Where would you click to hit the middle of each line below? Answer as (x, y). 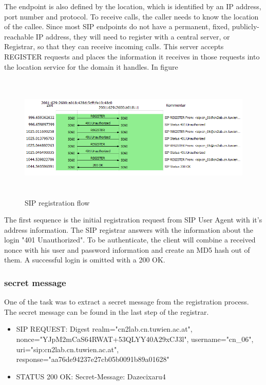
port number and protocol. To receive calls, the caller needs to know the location (131, 16)
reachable (19, 36)
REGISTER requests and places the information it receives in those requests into (132, 56)
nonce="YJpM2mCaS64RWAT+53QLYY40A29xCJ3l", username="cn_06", (135, 339)
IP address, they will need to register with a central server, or (133, 36)
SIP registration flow (57, 202)
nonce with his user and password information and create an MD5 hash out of (127, 249)
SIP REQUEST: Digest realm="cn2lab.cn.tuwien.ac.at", (104, 329)
